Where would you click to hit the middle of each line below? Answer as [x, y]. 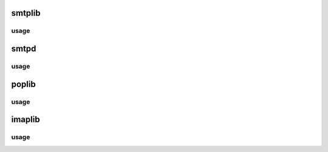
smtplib [26, 13]
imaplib [26, 120]
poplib [23, 84]
